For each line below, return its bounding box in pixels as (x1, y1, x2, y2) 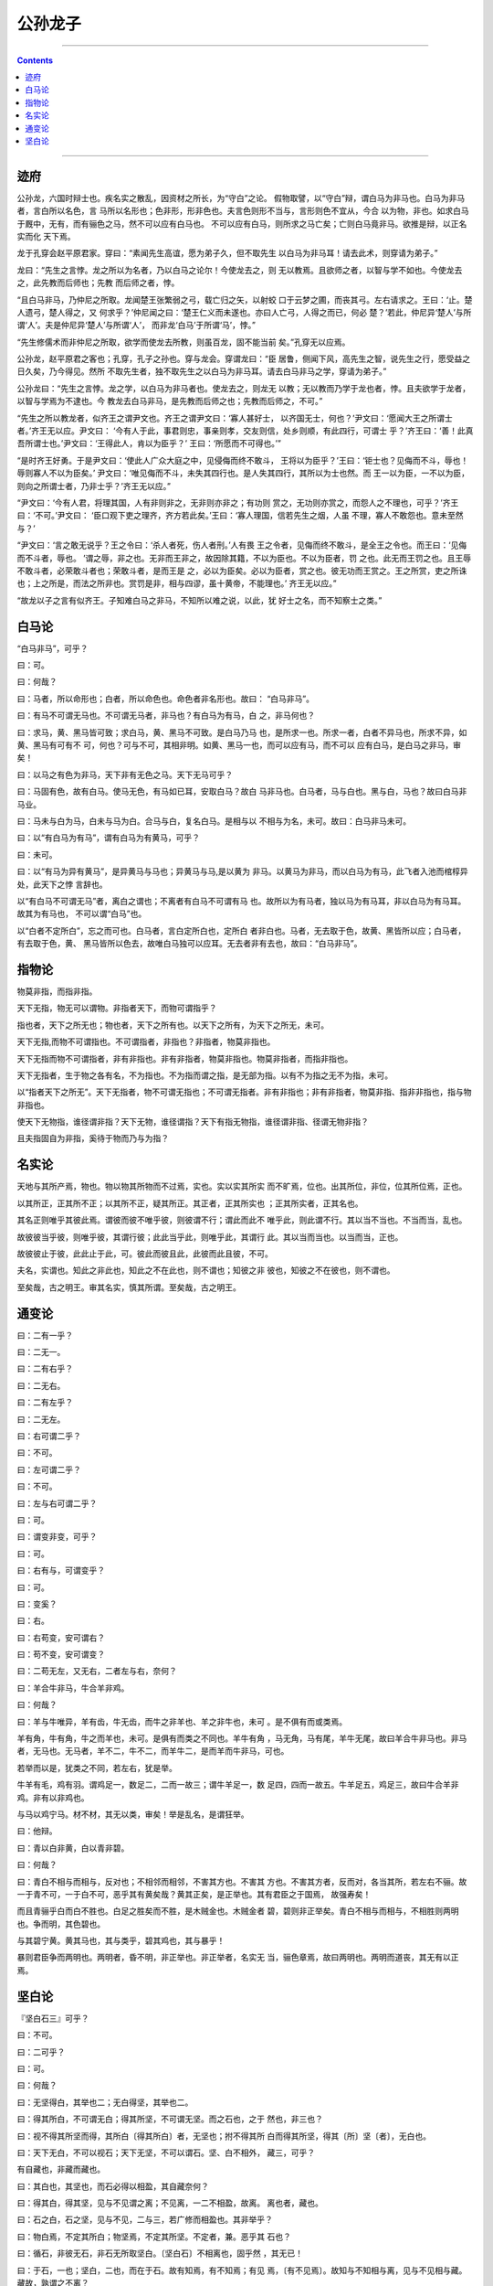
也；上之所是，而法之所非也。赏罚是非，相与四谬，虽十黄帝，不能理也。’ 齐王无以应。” (16, 578, 337, 589)
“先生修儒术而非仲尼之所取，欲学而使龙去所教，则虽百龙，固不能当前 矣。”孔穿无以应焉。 (16, 336, 351, 347)
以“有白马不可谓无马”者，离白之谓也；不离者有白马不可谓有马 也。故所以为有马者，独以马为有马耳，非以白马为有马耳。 (16, 895, 467, 906)
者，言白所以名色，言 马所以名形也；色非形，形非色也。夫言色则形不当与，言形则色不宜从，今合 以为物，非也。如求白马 (16, 206, 469, 217)
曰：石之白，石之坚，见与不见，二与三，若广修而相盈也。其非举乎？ (16, 2214, 273, 2226)
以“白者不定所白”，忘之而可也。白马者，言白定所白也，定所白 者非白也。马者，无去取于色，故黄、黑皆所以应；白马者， (16, 924, 467, 936)
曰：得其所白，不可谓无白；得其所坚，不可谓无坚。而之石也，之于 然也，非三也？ (16, 2113, 323, 2125)
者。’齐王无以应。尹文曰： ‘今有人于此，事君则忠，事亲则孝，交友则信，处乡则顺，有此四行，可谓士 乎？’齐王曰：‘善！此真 (16, 425, 474, 436)
